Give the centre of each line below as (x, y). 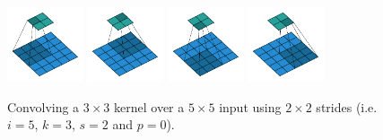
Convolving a (44, 106)
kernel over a (149, 106)
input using (250, 106)
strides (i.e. (347, 106)
